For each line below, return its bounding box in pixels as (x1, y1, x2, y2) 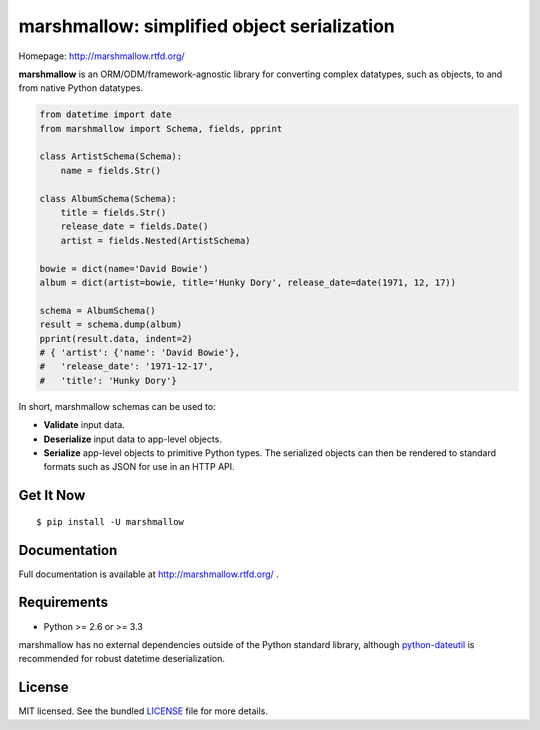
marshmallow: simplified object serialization (18, 15, 395, 37)
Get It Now (18, 487, 86, 504)
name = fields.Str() (60, 165, 162, 176)
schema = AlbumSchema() (39, 305, 157, 316)
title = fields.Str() (60, 207, 167, 219)
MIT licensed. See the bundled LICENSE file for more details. (18, 705, 269, 717)
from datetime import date (39, 109, 172, 120)
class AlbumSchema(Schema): (39, 193, 177, 204)
